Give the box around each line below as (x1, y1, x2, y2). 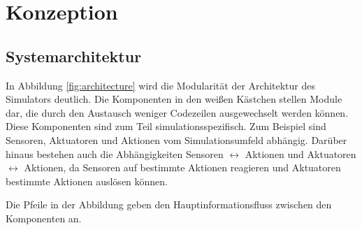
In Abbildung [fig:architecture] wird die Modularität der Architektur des (6, 78, 316, 92)
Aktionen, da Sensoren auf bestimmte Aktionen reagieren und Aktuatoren (24, 160, 341, 175)
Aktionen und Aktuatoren (245, 146, 356, 161)
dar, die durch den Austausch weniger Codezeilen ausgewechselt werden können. (6, 105, 349, 120)
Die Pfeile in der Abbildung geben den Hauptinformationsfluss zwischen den (6, 197, 332, 212)
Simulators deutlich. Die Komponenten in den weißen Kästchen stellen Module (6, 92, 342, 106)
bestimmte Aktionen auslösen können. (6, 173, 168, 188)
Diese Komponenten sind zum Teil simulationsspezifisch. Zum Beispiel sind (6, 119, 326, 134)
